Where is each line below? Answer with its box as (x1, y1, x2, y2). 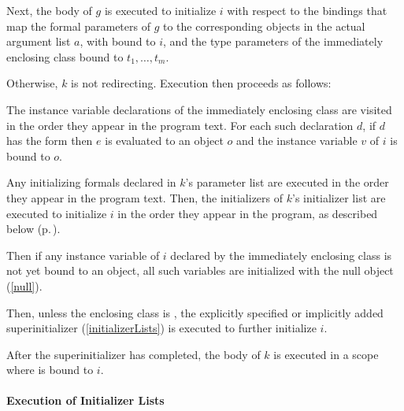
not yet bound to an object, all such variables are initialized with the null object (6, 262, 394, 279)
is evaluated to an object (105, 132, 224, 149)
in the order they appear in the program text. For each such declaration (6, 117, 354, 133)
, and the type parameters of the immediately (163, 33, 384, 50)
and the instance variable (235, 132, 358, 149)
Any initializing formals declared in (6, 174, 176, 191)
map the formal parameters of (6, 17, 150, 34)
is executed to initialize (104, 2, 217, 18)
